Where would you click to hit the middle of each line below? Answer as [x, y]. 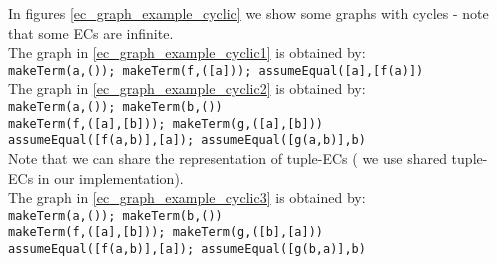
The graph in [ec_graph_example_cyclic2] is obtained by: [187, 88]
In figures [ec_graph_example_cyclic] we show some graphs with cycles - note [248, 13]
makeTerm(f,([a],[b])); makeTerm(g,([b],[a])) [165, 232]
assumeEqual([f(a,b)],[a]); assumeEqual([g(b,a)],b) [187, 249]
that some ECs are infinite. [91, 32]
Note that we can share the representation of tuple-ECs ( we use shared [227, 158]
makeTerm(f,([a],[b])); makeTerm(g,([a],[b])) [165, 123]
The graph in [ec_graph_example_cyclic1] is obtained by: [187, 52]
